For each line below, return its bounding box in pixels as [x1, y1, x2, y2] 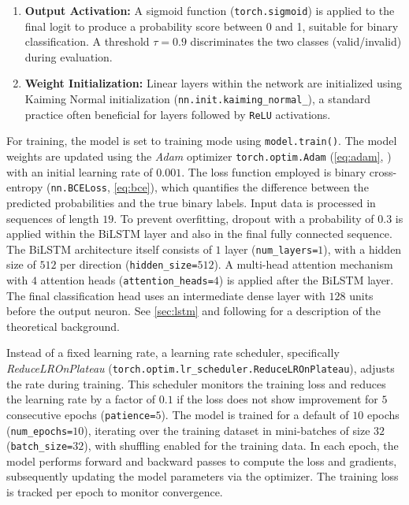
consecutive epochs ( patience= [6, 406, 156, 422]
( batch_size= [6, 437, 73, 454]
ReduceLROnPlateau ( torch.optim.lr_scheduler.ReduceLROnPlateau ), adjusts [6, 360, 395, 377]
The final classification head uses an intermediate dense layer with [6, 287, 325, 303]
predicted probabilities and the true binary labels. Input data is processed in [6, 194, 376, 210]
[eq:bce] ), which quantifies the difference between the [113, 179, 369, 195]
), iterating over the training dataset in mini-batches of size [84, 421, 370, 438]
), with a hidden [323, 240, 402, 257]
